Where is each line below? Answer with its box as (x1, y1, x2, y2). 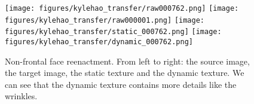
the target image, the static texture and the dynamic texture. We (5, 66, 244, 79)
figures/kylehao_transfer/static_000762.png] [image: (5, 27, 222, 36)
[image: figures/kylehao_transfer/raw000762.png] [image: (5, 4, 239, 13)
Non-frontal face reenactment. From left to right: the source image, (5, 54, 250, 67)
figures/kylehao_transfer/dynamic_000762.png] (5, 37, 193, 46)
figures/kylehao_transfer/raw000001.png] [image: (5, 16, 204, 25)
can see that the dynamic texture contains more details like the (5, 78, 237, 90)
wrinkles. (5, 90, 38, 102)
